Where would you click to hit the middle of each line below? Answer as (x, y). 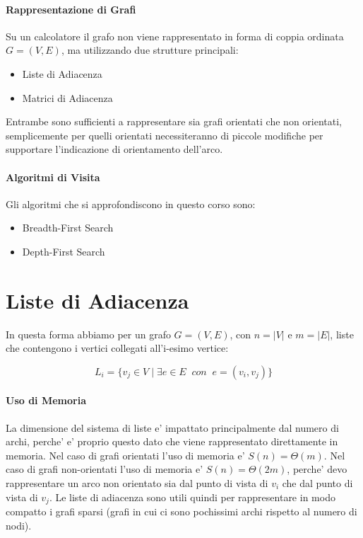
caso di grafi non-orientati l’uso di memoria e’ (105, 469)
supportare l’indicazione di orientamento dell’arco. (114, 149)
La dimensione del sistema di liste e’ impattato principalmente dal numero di (172, 427)
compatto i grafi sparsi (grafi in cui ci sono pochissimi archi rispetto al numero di (181, 511)
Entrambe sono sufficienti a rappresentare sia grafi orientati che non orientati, (174, 121)
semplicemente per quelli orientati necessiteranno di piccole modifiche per (165, 135)
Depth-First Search (64, 251)
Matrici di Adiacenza (67, 97)
